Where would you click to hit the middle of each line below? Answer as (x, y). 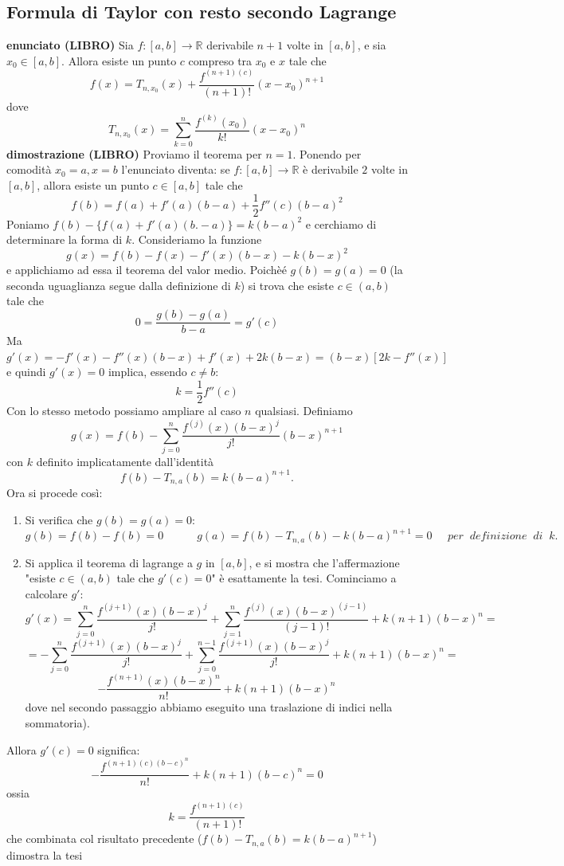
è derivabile (331, 169)
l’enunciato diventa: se (176, 169)
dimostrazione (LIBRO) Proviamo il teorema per (134, 153)
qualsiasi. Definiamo (304, 410)
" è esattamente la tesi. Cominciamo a (304, 578)
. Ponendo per (327, 153)
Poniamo (28, 223)
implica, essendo (147, 372)
